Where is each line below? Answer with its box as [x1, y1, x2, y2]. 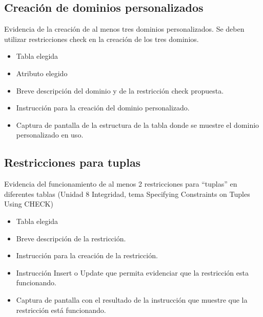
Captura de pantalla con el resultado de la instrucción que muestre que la [16, 294, 248, 305]
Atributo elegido [16, 67, 68, 78]
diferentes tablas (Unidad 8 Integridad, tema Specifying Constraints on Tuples [4, 188, 250, 199]
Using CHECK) [4, 198, 53, 209]
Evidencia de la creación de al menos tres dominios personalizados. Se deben [4, 24, 245, 34]
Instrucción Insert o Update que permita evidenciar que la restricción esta [16, 267, 249, 278]
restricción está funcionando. [16, 304, 106, 315]
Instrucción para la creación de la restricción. [16, 250, 158, 261]
